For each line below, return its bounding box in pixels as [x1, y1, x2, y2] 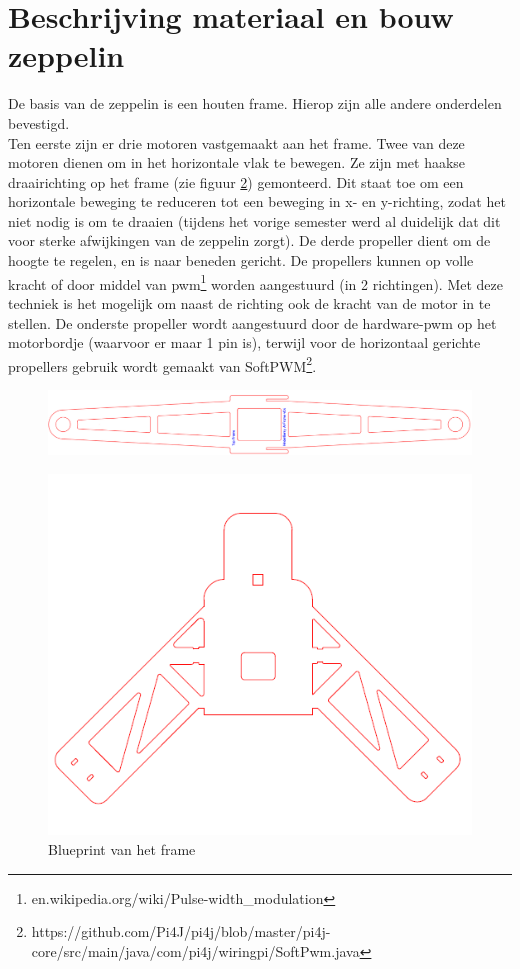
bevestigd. [8, 112, 70, 133]
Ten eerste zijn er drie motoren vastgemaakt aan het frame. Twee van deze [8, 132, 465, 153]
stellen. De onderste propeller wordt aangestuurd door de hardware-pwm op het [8, 312, 497, 333]
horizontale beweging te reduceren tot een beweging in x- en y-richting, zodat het [8, 191, 506, 212]
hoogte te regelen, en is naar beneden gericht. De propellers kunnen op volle [8, 250, 474, 271]
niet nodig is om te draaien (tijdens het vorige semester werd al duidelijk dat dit [8, 210, 501, 231]
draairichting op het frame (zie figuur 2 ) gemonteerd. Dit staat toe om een [8, 171, 464, 192]
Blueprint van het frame [48, 839, 196, 860]
